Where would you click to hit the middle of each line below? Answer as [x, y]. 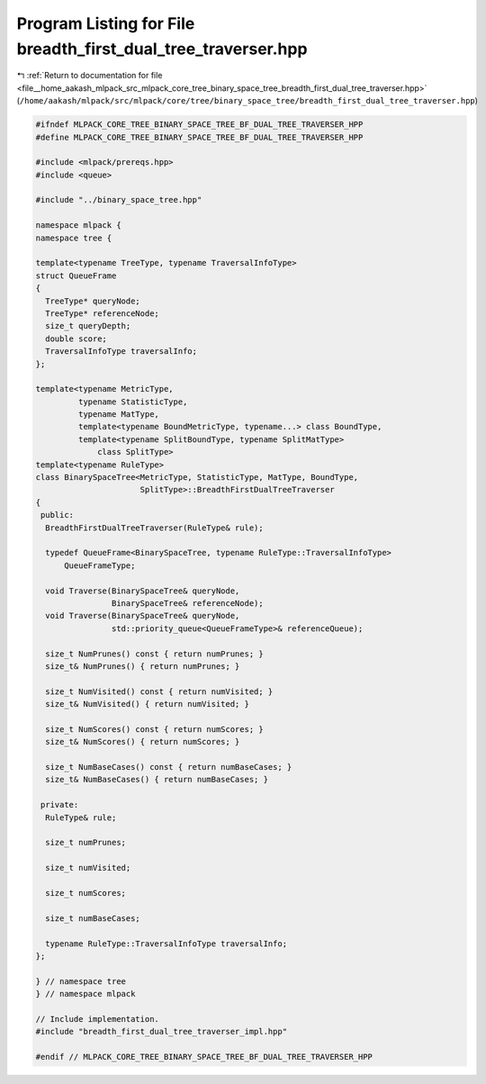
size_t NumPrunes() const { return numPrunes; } [155, 654]
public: [58, 515]
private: [60, 805]
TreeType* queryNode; [93, 301]
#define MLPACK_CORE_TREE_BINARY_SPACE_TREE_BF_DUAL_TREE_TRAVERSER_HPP [199, 137]
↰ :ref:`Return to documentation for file [90, 76]
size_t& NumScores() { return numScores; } [143, 742]
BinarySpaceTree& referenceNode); [188, 603]
